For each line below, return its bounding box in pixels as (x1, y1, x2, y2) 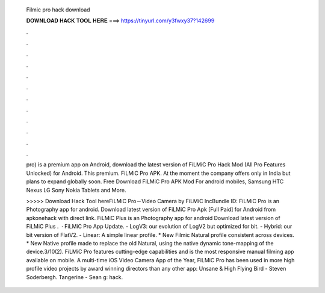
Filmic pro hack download (26, 6, 90, 13)
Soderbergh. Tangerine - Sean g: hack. (26, 273, 123, 280)
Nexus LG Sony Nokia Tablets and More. (26, 186, 126, 194)
